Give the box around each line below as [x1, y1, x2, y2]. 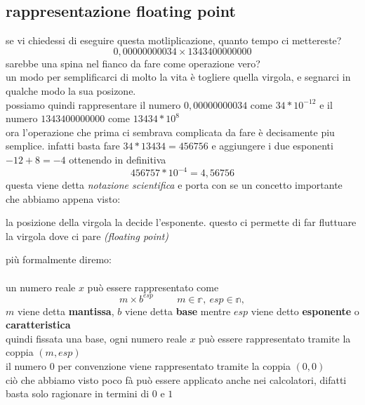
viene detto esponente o [251, 303, 359, 318]
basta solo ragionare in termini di [6, 386, 150, 401]
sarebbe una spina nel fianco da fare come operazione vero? [6, 55, 260, 70]
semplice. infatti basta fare [6, 138, 120, 153]
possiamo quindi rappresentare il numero [6, 97, 181, 112]
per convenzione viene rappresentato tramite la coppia [58, 359, 291, 373]
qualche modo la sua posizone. [6, 83, 136, 98]
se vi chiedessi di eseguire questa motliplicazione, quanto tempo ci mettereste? [6, 33, 342, 48]
